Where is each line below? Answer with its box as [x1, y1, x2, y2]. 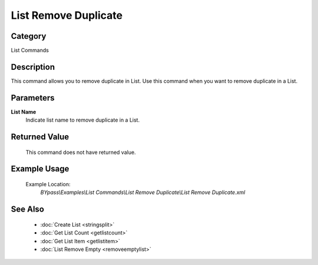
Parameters [11, 93, 55, 103]
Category [11, 31, 47, 41]
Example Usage [11, 164, 69, 174]
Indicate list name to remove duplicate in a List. [25, 116, 140, 123]
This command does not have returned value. [25, 149, 136, 156]
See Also [11, 204, 44, 214]
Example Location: [25, 181, 71, 188]
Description [11, 62, 55, 72]
